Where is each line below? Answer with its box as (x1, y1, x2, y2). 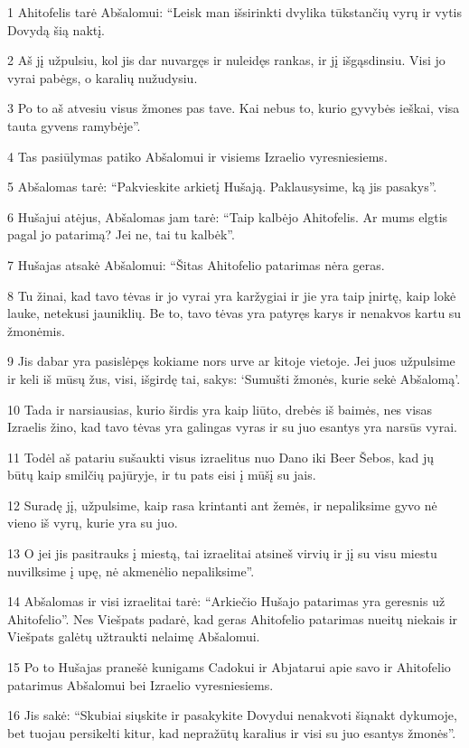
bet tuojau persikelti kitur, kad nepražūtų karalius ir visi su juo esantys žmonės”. (7, 723, 456, 742)
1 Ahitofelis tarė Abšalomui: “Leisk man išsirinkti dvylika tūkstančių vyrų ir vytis (7, 3, 462, 21)
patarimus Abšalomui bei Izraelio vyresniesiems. (7, 675, 274, 694)
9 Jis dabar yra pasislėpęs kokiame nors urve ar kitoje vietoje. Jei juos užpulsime (7, 351, 455, 370)
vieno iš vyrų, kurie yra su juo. (7, 513, 178, 532)
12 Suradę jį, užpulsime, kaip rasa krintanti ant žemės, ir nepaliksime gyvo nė (7, 495, 437, 514)
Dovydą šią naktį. (7, 20, 106, 39)
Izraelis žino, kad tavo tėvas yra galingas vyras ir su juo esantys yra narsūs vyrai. (7, 417, 457, 436)
